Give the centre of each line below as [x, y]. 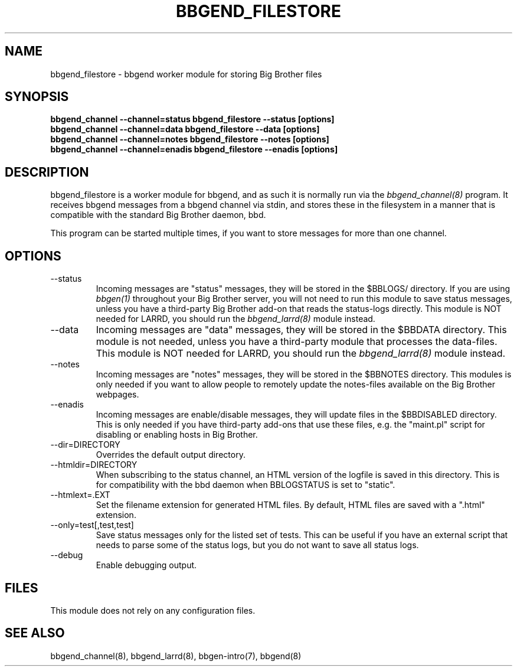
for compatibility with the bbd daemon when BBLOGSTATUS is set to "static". [246, 485]
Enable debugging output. [146, 565]
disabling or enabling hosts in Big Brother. [177, 435]
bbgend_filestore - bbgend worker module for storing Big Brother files [186, 74]
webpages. [117, 395]
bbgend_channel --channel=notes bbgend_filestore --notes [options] [190, 139]
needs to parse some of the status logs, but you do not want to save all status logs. [257, 545]
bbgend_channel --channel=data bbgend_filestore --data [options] [185, 129]
